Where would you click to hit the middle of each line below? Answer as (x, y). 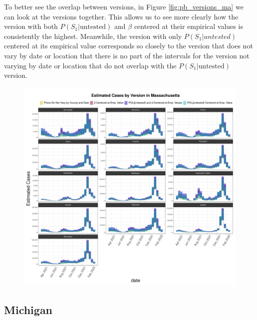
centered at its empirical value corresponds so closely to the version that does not (128, 46)
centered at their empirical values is (188, 26)
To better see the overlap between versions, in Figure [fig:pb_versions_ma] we (124, 6)
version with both (31, 26)
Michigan (28, 310)
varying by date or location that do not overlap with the (90, 65)
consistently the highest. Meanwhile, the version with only (93, 36)
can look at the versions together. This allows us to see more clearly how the (121, 16)
